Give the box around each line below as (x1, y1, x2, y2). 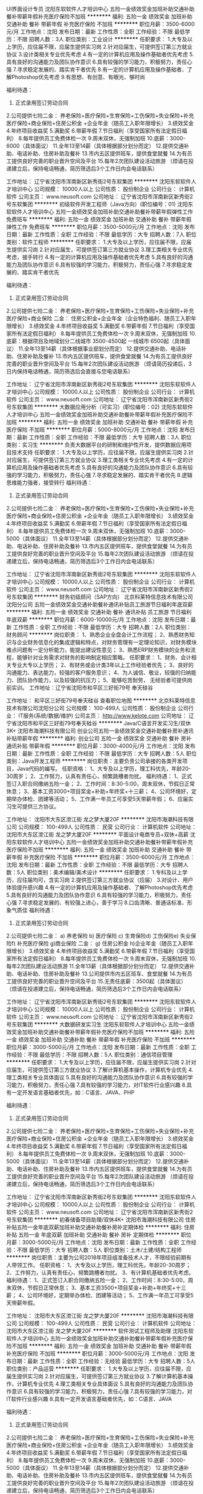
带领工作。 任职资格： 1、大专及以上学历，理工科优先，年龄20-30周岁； (11, 1262, 192, 1268)
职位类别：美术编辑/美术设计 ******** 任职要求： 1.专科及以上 (27, 869, 182, 876)
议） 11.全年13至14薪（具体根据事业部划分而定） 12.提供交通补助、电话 (6, 345, 181, 352)
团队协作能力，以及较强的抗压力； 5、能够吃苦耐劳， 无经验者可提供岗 (16, 677, 193, 683)
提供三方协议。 (22, 803, 59, 810)
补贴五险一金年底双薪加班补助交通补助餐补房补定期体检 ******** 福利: (6, 1223, 183, 1231)
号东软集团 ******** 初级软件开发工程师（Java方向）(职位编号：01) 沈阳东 (6, 200, 193, 208)
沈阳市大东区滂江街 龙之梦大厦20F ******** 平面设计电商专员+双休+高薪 (6, 831, 189, 838)
